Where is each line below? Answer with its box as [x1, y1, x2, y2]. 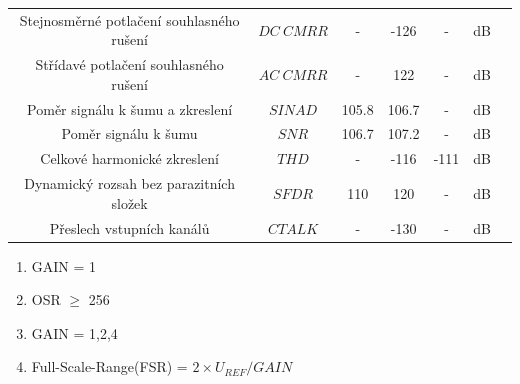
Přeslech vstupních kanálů [49, 217, 210, 238]
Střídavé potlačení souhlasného [35, 54, 224, 75]
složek [111, 192, 148, 213]
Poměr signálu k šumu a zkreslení [27, 98, 233, 119]
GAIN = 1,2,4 [31, 322, 118, 343]
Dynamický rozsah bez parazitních [24, 173, 235, 194]
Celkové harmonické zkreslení [40, 148, 219, 169]
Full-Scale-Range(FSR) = [31, 356, 188, 377]
